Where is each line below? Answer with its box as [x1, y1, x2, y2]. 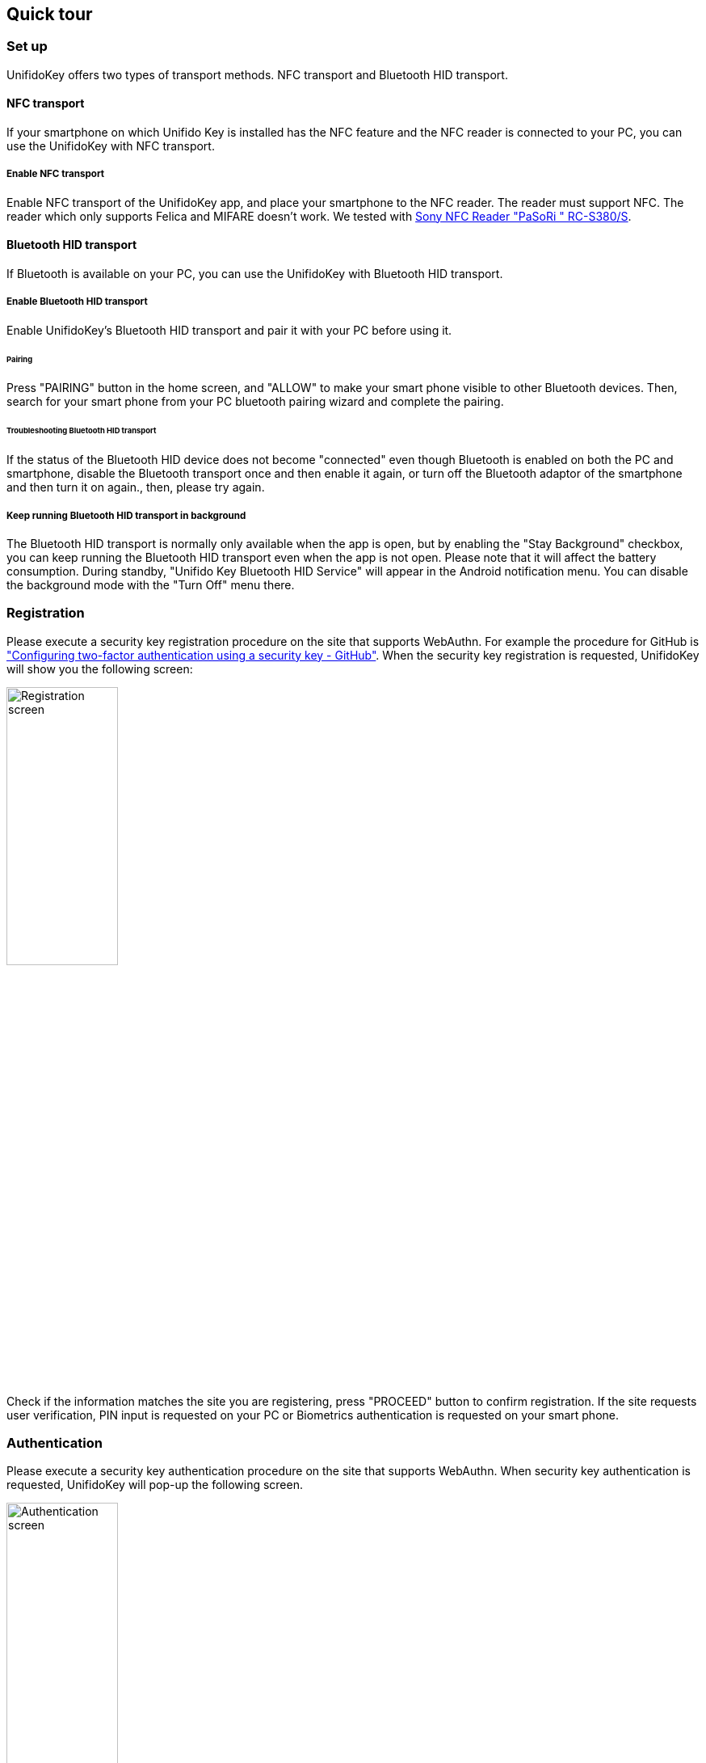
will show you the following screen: [6, 661, 193, 676]
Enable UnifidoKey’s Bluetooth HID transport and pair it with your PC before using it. [6, 323, 452, 337]
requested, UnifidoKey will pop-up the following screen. [6, 1478, 303, 1492]
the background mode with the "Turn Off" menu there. [6, 577, 295, 592]
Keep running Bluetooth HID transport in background [6, 509, 246, 521]
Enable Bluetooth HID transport [6, 296, 148, 308]
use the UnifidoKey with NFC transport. [6, 139, 215, 154]
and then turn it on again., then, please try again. [6, 480, 265, 495]
